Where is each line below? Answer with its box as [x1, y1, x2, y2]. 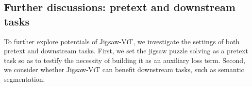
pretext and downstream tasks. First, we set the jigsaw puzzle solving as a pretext [4, 46, 248, 56]
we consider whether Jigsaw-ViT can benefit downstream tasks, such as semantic [4, 64, 244, 75]
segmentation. [4, 74, 45, 84]
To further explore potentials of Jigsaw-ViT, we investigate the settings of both [4, 36, 240, 46]
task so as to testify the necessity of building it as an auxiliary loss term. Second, [4, 55, 245, 65]
